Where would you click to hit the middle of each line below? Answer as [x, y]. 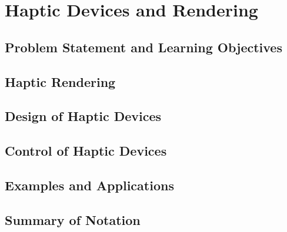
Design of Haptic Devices [83, 116]
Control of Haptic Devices [86, 151]
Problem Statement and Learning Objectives [143, 47]
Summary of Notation [73, 219]
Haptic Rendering [60, 81]
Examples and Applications [89, 185]
